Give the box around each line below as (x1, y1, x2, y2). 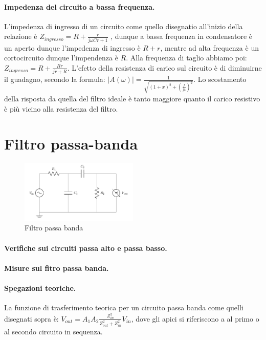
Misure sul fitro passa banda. (4, 262, 109, 273)
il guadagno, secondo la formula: (4, 74, 105, 84)
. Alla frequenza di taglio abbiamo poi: (126, 52, 247, 63)
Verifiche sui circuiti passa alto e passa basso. (4, 242, 167, 253)
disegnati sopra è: (4, 313, 59, 324)
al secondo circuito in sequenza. (4, 326, 103, 336)
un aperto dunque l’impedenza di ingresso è (4, 42, 141, 53)
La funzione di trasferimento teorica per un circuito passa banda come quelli (4, 302, 243, 313)
